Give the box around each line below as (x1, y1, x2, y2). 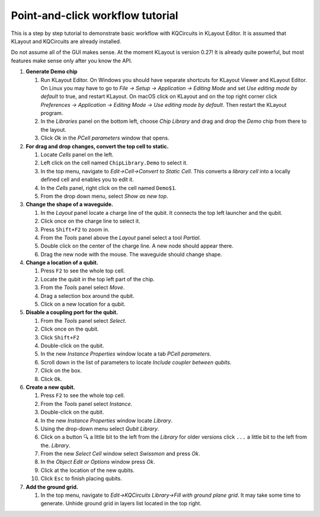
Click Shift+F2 (40, 334, 80, 341)
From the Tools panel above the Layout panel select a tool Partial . (40, 234, 201, 241)
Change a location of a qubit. (25, 259, 99, 267)
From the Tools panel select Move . (40, 284, 125, 291)
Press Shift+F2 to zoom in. (40, 226, 110, 233)
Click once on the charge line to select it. (40, 217, 140, 225)
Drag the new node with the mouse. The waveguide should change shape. (40, 250, 222, 258)
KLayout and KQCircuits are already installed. (11, 37, 121, 45)
